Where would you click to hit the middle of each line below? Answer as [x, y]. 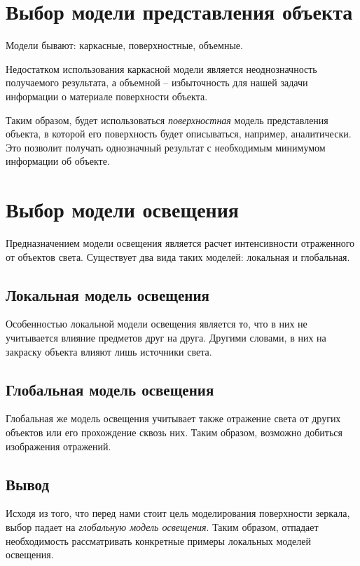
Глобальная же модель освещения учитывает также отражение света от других [173, 418]
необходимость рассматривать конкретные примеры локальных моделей [158, 540]
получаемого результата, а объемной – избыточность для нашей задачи [157, 82]
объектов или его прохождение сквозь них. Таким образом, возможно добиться [174, 432]
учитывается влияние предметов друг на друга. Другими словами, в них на [166, 337]
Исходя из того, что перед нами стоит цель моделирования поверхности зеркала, [178, 513]
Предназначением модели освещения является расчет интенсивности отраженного [180, 243]
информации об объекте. [58, 161]
